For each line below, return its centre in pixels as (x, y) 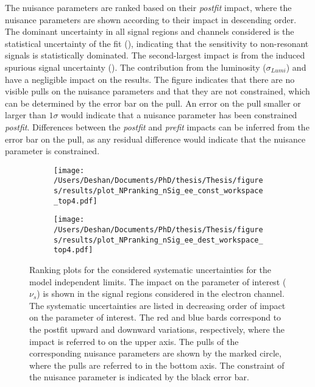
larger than (26, 115)
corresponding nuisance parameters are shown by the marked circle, (155, 353)
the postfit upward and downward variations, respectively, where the (157, 329)
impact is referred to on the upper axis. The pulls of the (134, 341)
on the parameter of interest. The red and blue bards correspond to (155, 317)
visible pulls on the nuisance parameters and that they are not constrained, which (157, 91)
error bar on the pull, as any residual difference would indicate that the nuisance (155, 139)
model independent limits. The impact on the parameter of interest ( (158, 281)
